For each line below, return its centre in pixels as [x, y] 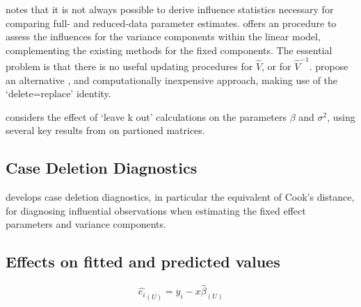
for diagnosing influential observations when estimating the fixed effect [156, 210]
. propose [329, 66]
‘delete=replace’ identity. [58, 93]
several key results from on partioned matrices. [105, 130]
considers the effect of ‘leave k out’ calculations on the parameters [146, 116]
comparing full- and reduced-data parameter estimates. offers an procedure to [171, 23]
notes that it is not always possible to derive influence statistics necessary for [170, 9]
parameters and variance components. [86, 224]
